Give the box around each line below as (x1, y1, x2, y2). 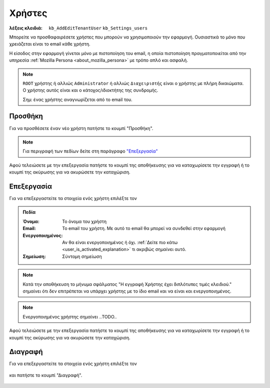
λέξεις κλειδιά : (9, 25, 42, 31)
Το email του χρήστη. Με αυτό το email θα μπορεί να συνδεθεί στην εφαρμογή (62, 225, 226, 231)
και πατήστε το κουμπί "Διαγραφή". (9, 372, 82, 378)
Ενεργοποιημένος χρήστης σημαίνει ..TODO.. (22, 313, 117, 319)
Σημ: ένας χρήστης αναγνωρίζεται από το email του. (22, 96, 132, 102)
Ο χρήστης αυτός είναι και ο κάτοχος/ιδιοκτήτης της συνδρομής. (22, 87, 158, 93)
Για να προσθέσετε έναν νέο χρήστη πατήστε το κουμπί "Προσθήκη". (9, 125, 153, 131)
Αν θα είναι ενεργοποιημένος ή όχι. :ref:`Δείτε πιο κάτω (62, 239, 178, 245)
